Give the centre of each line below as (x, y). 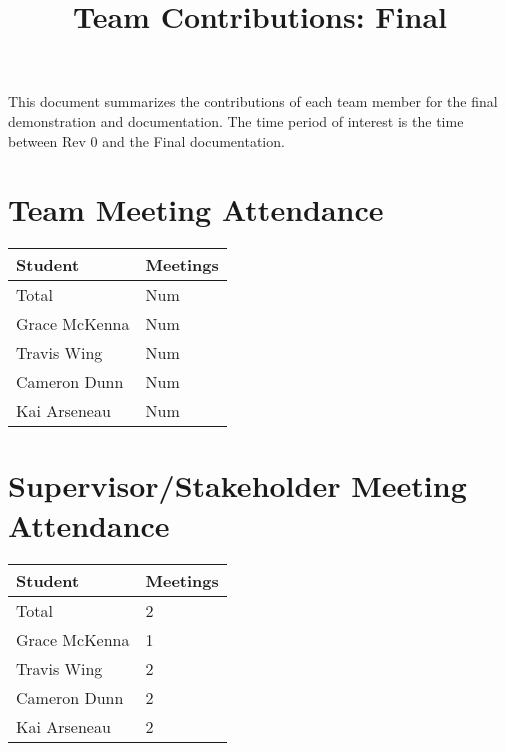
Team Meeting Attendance (196, 209)
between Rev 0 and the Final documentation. (146, 140)
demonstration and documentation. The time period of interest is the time (236, 120)
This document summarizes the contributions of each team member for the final (253, 101)
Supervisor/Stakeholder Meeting (237, 485)
